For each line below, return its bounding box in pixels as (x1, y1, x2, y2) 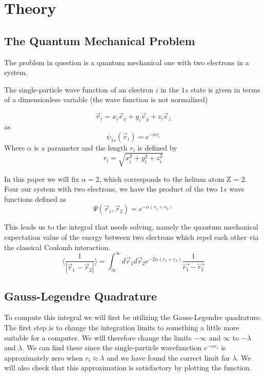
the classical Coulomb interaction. (4, 241, 111, 252)
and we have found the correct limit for (107, 352, 230, 363)
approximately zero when (4, 352, 83, 363)
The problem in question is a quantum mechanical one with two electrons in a (4, 57, 249, 67)
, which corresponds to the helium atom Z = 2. (99, 173, 247, 184)
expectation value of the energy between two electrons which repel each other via (4, 232, 259, 242)
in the (160, 84, 179, 95)
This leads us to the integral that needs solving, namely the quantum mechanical (4, 221, 258, 232)
